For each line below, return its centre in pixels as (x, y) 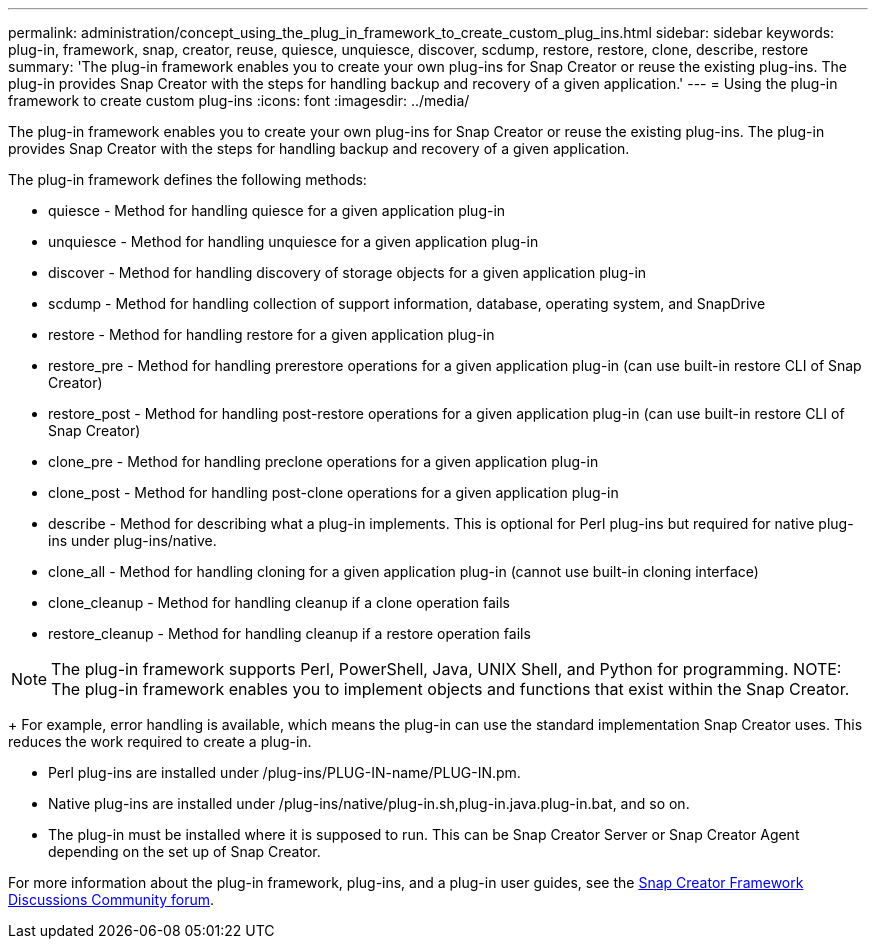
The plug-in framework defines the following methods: (187, 179)
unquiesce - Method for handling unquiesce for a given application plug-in (293, 241)
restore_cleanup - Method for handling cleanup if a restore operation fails (289, 633)
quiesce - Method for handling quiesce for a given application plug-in (277, 210)
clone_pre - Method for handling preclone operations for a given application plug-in (323, 461)
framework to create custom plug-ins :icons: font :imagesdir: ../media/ (239, 100)
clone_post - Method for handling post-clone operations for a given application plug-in (333, 492)
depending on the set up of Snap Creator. (184, 851)
